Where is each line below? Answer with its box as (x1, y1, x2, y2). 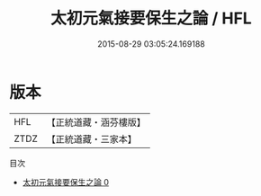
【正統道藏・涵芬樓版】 (46, 116, 147, 129)
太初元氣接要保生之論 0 (22, 176, 110, 187)
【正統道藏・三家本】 (46, 132, 138, 145)
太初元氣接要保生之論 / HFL (50, 8, 252, 29)
